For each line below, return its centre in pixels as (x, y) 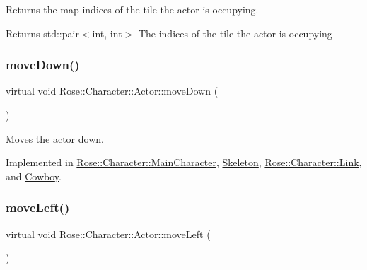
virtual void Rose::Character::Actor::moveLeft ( (108, 234)
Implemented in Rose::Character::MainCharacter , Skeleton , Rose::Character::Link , (184, 162)
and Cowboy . (34, 176)
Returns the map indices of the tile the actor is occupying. (132, 9)
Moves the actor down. (55, 138)
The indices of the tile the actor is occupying (235, 33)
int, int (107, 33)
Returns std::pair (42, 33)
